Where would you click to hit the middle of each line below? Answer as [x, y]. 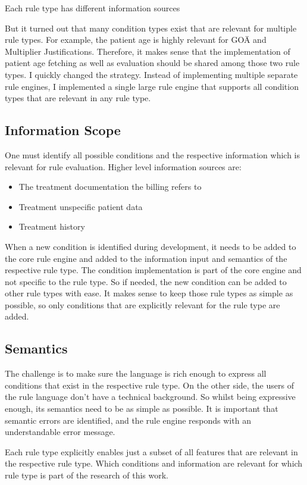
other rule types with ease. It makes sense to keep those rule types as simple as [149, 293]
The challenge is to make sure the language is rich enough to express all [136, 373]
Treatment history [52, 226]
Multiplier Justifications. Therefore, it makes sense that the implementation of [148, 51]
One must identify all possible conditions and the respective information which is [153, 154]
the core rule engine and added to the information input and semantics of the [146, 258]
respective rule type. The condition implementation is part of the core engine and [153, 270]
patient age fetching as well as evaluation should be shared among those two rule [152, 63]
